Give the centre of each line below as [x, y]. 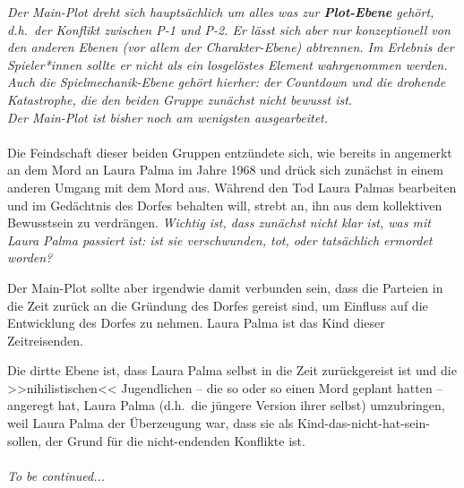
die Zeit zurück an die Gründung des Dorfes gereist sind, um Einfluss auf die [218, 305]
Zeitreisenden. [45, 340]
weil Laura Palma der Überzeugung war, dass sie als [150, 423]
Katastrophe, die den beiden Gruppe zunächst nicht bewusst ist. [180, 99]
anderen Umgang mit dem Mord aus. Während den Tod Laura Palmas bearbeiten [232, 187]
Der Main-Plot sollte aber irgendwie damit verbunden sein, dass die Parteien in [225, 287]
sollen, [25, 440]
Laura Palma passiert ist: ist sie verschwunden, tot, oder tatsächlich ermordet [220, 240]
